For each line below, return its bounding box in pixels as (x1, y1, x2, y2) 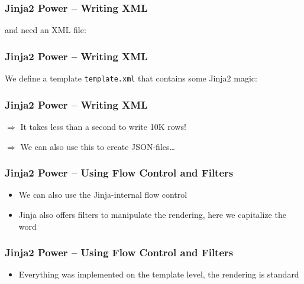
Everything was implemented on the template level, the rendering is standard (18, 268, 299, 280)
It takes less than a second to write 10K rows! (20, 120, 186, 132)
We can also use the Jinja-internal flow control (18, 188, 187, 201)
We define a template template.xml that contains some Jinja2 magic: (5, 72, 257, 84)
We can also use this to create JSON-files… (20, 140, 175, 152)
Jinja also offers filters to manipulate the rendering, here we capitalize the (18, 208, 286, 220)
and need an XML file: (5, 24, 86, 36)
